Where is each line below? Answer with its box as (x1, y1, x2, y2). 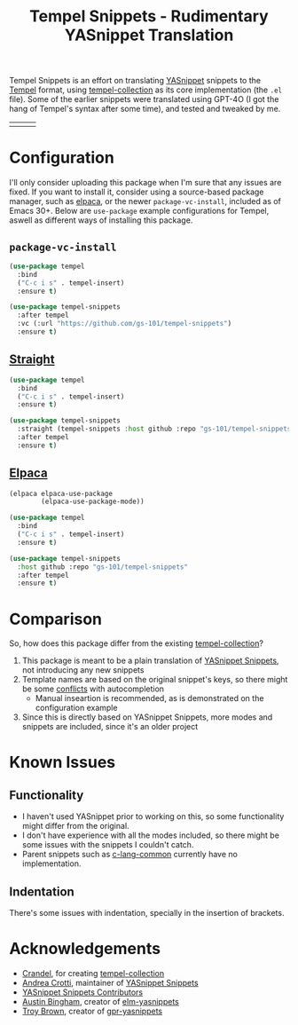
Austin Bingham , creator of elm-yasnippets (21, 997, 179, 1006)
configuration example (35, 703, 118, 714)
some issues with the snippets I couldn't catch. (21, 840, 194, 850)
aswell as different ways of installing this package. (9, 215, 193, 225)
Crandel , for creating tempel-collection (21, 968, 165, 978)
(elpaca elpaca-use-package (9, 489, 114, 498)
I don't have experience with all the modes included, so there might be (21, 830, 279, 840)
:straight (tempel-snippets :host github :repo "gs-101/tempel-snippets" (17, 424, 295, 434)
